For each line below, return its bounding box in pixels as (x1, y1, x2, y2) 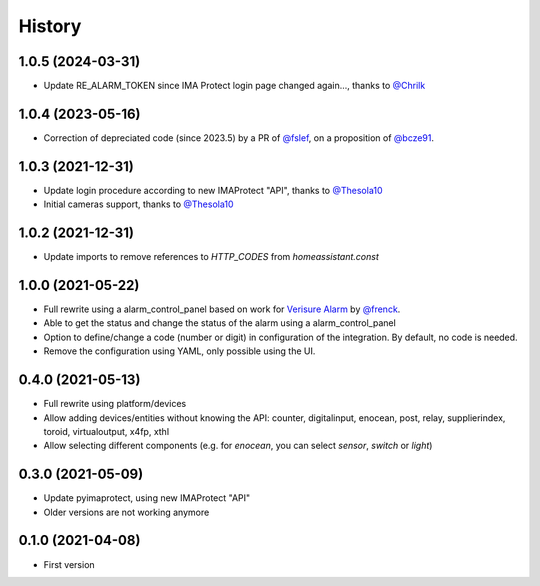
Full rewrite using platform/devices (43, 398, 187, 410)
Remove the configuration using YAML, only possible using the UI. (43, 345, 316, 357)
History (18, 15, 82, 37)
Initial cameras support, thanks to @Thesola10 (43, 198, 234, 210)
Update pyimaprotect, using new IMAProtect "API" (43, 492, 251, 504)
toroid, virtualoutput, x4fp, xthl (43, 425, 170, 437)
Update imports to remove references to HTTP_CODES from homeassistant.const (43, 251, 380, 263)
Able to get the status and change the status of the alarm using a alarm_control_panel (43, 317, 397, 329)
